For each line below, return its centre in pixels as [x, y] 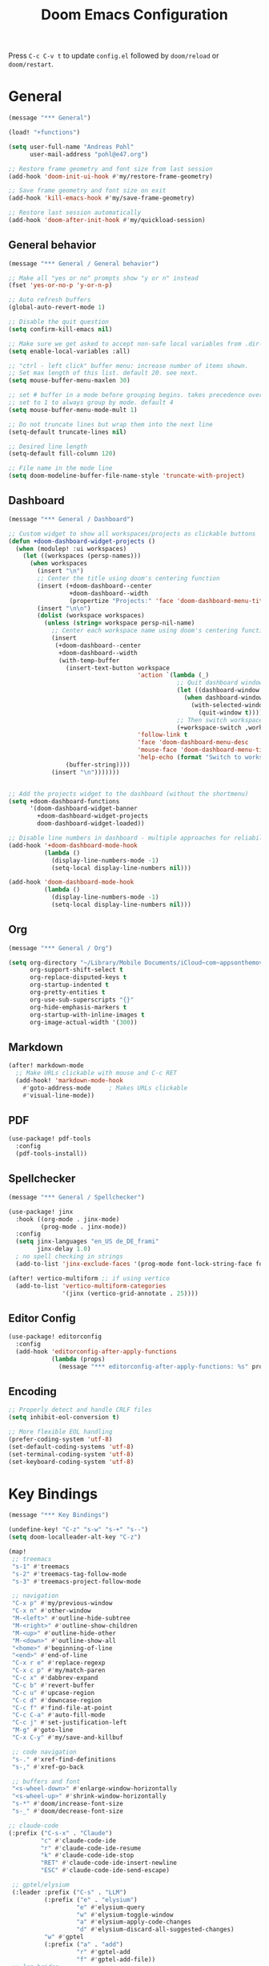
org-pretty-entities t [67, 993]
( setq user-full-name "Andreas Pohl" [71, 147]
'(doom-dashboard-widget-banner [83, 809]
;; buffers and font [46, 1782]
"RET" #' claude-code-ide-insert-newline [109, 1863]
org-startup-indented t [69, 985]
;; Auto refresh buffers [50, 300]
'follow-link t [163, 735]
